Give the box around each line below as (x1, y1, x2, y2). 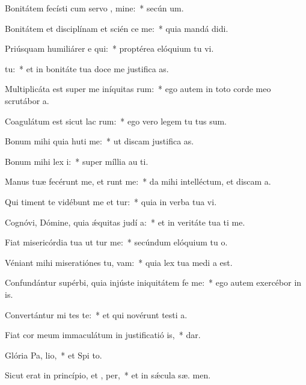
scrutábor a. (5, 94, 49, 106)
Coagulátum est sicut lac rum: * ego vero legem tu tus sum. (5, 114, 227, 127)
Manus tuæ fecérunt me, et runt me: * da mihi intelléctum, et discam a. (5, 175, 271, 188)
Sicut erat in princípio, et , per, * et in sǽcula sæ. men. (5, 369, 211, 381)
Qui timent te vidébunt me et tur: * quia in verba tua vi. (5, 195, 217, 208)
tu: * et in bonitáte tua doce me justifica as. (5, 62, 169, 75)
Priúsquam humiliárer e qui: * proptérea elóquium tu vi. (5, 42, 214, 55)
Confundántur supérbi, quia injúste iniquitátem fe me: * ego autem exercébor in (5, 276, 302, 289)
